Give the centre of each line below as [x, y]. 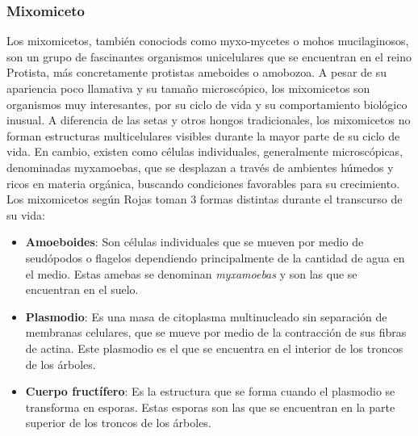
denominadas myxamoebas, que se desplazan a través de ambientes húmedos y [200, 167]
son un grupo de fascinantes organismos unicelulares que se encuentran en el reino [209, 56]
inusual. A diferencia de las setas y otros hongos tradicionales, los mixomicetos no [209, 120]
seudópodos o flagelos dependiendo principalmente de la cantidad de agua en [215, 257]
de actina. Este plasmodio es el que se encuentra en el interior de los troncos [214, 348]
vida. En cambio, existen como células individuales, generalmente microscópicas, [205, 151]
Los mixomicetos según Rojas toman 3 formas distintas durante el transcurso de [205, 199]
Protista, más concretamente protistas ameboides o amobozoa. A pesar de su [197, 72]
